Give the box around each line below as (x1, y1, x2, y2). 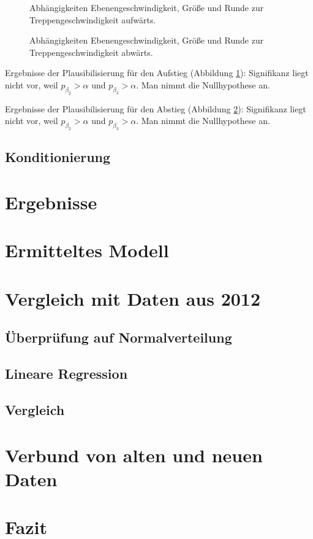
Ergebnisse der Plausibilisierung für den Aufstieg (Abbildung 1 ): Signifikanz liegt (5, 66, 309, 79)
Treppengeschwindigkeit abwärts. (29, 45, 153, 58)
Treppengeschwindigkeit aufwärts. (29, 13, 156, 26)
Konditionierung (5, 147, 111, 166)
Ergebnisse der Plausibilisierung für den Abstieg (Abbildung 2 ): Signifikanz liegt (5, 102, 306, 115)
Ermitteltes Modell (5, 238, 169, 263)
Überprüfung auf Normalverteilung (5, 328, 232, 347)
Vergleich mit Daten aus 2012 (5, 285, 261, 311)
